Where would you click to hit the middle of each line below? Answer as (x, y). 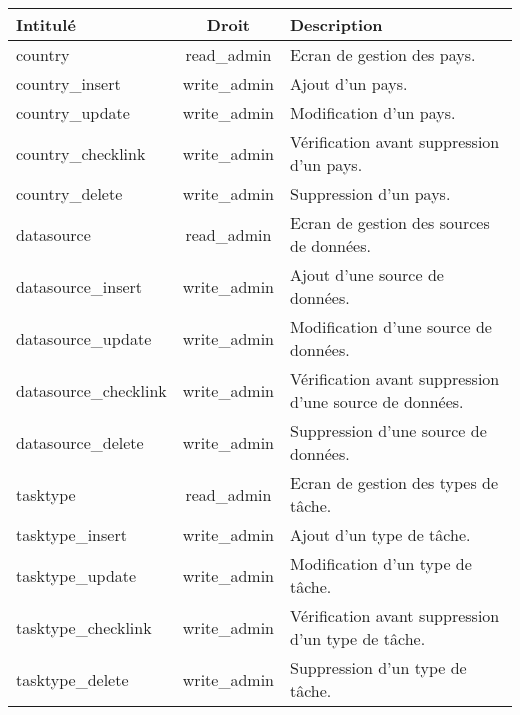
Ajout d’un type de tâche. (380, 534)
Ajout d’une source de (366, 274)
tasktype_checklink (84, 627)
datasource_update (84, 338)
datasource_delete (80, 442)
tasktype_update (76, 575)
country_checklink (81, 153)
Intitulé (46, 24)
